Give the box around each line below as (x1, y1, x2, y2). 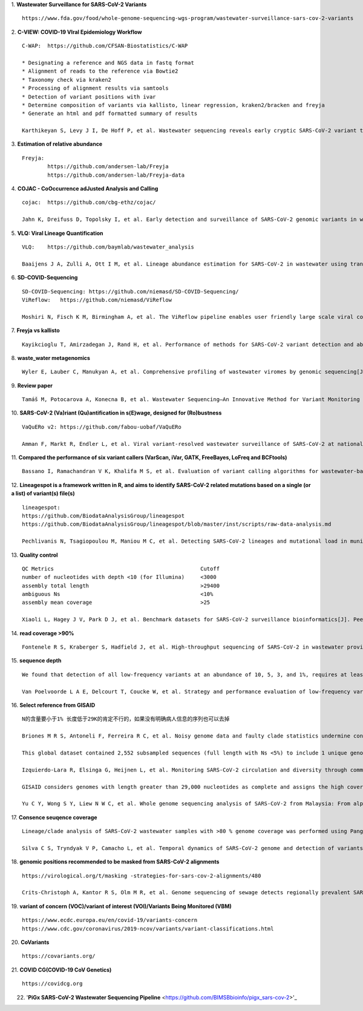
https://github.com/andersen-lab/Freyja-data (47, 171, 185, 178)
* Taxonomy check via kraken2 (22, 76, 112, 83)
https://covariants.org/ (22, 953, 96, 960)
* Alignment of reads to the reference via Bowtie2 (22, 68, 178, 75)
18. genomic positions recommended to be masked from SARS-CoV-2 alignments (11, 858, 220, 865)
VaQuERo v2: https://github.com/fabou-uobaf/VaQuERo (22, 424, 181, 430)
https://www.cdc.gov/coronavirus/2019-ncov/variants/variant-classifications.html (22, 925, 274, 932)
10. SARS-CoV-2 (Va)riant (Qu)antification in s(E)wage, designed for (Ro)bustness (11, 409, 222, 417)
